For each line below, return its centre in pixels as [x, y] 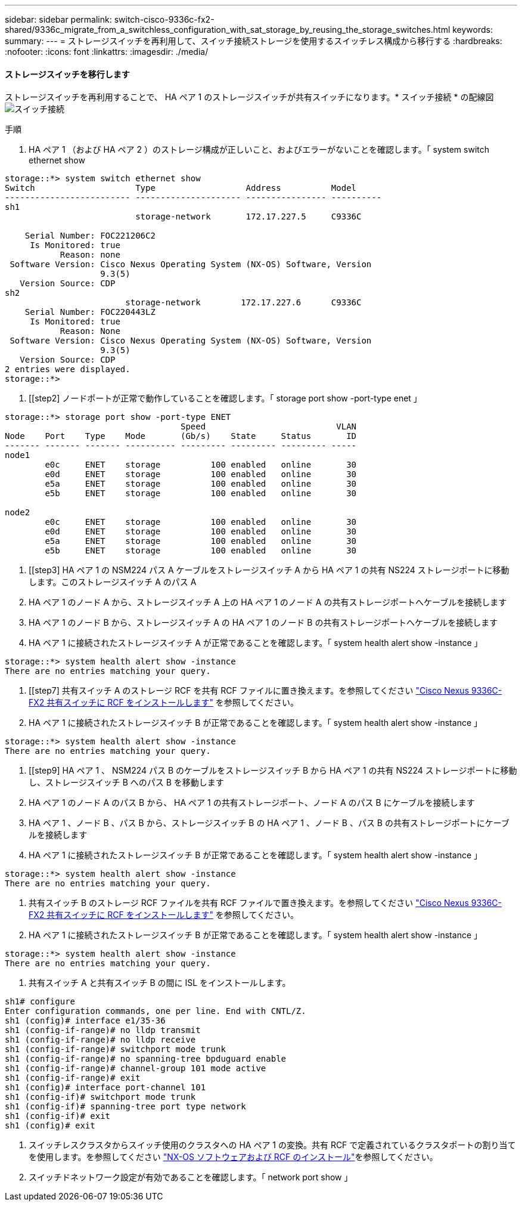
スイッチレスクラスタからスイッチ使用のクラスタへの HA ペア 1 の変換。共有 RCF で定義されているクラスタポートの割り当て [272, 1145]
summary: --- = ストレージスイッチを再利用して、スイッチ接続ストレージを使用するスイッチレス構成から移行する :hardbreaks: [254, 41]
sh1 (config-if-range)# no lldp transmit [103, 1030]
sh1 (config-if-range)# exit [73, 1078]
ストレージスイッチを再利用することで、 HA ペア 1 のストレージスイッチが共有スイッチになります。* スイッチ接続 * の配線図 [249, 97]
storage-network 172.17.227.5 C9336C [248, 217]
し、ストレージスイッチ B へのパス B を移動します [126, 783]
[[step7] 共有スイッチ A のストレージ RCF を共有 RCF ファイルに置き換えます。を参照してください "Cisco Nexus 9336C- [265, 691]
